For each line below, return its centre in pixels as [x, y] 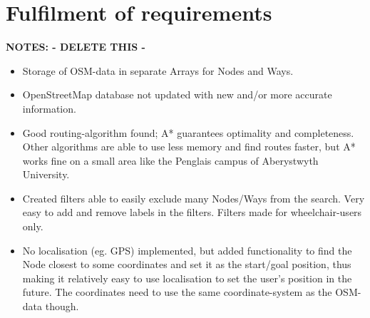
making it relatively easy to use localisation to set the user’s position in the [187, 278]
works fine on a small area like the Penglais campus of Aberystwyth [170, 160]
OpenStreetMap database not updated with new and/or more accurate [177, 94]
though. [62, 306]
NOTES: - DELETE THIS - [76, 47]
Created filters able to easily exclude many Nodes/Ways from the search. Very [194, 198]
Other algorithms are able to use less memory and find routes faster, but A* [189, 147]
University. [46, 174]
